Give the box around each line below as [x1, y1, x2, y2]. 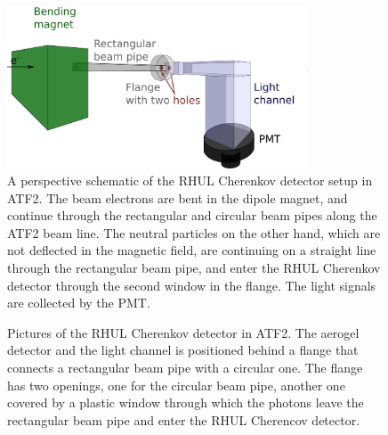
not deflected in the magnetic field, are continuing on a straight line [7, 241, 376, 259]
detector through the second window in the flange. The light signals [7, 275, 376, 294]
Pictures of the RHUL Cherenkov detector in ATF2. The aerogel [7, 323, 360, 341]
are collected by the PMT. [7, 293, 150, 312]
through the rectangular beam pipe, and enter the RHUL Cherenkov [7, 259, 381, 277]
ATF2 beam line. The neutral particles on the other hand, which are [7, 223, 381, 242]
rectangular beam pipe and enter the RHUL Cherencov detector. [7, 410, 360, 429]
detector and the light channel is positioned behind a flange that [7, 341, 359, 359]
